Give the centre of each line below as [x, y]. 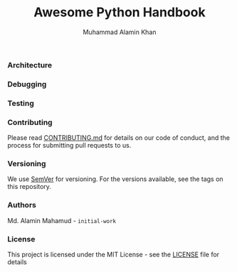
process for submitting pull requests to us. [69, 146]
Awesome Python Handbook [120, 12]
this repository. [30, 187]
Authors [22, 205]
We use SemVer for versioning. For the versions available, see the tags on [115, 179]
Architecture [30, 65]
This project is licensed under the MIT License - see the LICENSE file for [113, 254]
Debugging [27, 84]
